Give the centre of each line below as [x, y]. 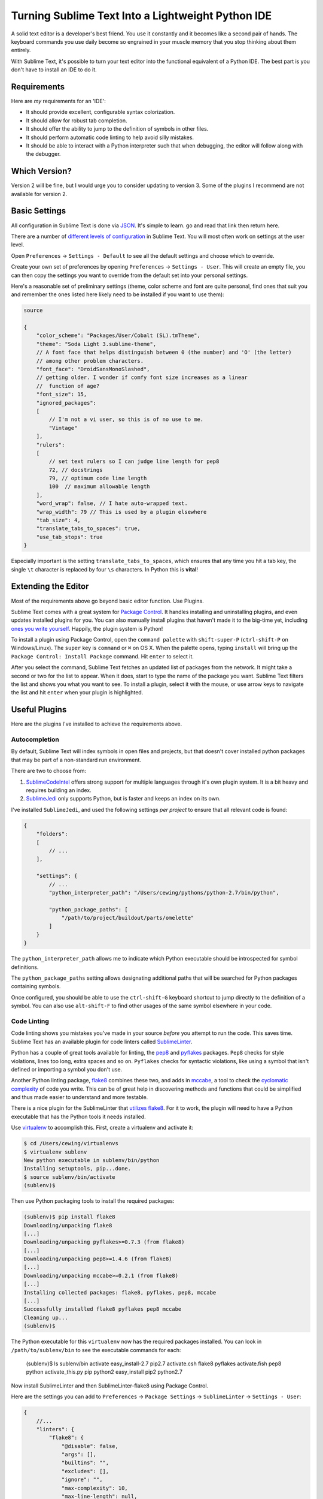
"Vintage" [63, 428]
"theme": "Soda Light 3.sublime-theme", [96, 344]
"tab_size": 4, [58, 520]
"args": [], [79, 1455]
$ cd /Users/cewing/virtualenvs [71, 1143]
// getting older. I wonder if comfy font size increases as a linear [142, 377]
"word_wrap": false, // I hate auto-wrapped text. [112, 503]
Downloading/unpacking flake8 [68, 1225]
